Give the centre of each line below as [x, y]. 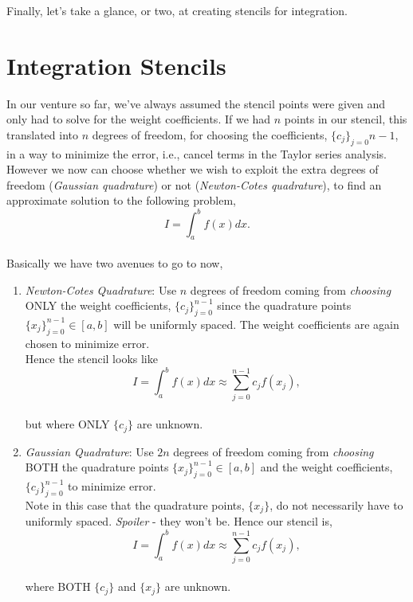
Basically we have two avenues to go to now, [115, 262]
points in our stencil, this [346, 119]
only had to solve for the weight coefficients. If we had [139, 119]
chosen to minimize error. [87, 343]
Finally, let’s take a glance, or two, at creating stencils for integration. [177, 10]
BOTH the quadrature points [97, 467]
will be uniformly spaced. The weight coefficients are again [256, 324]
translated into [42, 134]
